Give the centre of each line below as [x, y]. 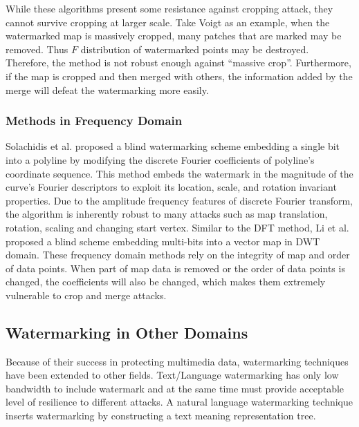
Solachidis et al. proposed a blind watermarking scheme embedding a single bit [173, 146]
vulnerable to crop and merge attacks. [86, 295]
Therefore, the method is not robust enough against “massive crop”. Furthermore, [178, 63]
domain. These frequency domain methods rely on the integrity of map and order [178, 255]
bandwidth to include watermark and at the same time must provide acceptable [175, 388]
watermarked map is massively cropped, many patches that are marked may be [174, 36]
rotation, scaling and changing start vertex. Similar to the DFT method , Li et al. [177, 227]
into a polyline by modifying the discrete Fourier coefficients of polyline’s [160, 159]
